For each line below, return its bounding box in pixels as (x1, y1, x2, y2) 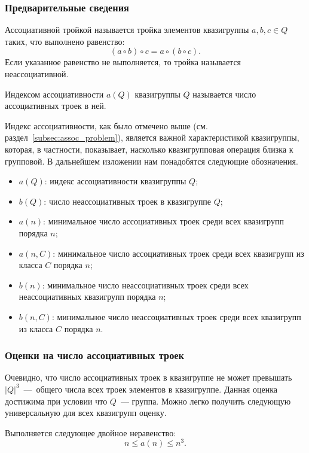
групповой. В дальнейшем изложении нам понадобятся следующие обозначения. (5, 154, 298, 167)
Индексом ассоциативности (5, 87, 104, 100)
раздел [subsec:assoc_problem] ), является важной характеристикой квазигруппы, (5, 131, 299, 144)
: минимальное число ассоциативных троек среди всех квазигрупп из (53, 247, 304, 259)
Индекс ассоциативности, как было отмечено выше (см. (5, 119, 208, 132)
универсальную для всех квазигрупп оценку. (5, 406, 167, 419)
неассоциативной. (5, 68, 69, 80)
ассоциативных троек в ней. (5, 99, 106, 112)
